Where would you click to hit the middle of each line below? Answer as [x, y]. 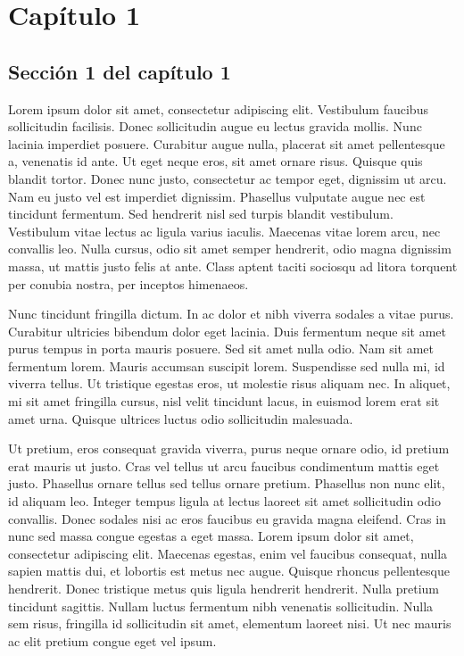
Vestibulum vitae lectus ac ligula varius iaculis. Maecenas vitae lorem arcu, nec [224, 231]
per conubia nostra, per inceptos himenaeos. [128, 283]
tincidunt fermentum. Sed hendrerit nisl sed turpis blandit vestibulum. [201, 214]
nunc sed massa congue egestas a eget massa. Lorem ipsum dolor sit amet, [211, 536]
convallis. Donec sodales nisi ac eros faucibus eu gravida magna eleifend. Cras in [227, 518]
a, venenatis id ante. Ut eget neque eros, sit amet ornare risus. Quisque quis [215, 161]
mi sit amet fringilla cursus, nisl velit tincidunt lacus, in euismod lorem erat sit [224, 401]
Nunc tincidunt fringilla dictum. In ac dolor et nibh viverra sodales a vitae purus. [231, 314]
